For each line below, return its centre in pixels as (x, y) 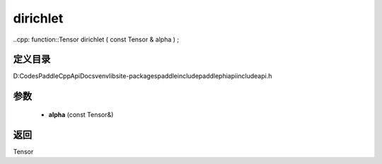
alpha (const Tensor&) (81, 114)
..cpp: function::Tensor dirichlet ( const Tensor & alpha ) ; (96, 39)
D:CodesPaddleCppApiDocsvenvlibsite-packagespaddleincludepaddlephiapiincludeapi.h (143, 76)
